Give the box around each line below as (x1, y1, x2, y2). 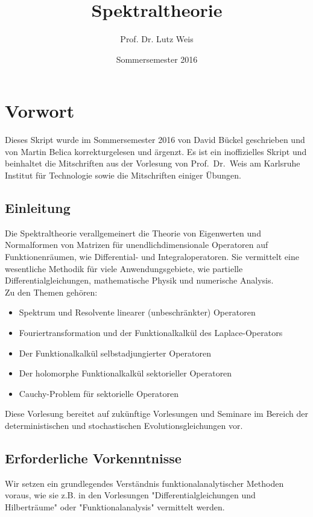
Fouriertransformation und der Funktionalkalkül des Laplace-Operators (19, 326, 283, 338)
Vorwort (5, 98, 75, 123)
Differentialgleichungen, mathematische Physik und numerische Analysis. (5, 274, 274, 287)
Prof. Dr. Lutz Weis (120, 33, 194, 45)
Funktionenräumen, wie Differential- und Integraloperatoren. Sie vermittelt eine (5, 250, 299, 263)
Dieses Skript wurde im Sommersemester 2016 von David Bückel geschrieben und (5, 133, 305, 146)
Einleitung (5, 198, 71, 217)
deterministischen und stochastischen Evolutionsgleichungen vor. (5, 419, 243, 431)
